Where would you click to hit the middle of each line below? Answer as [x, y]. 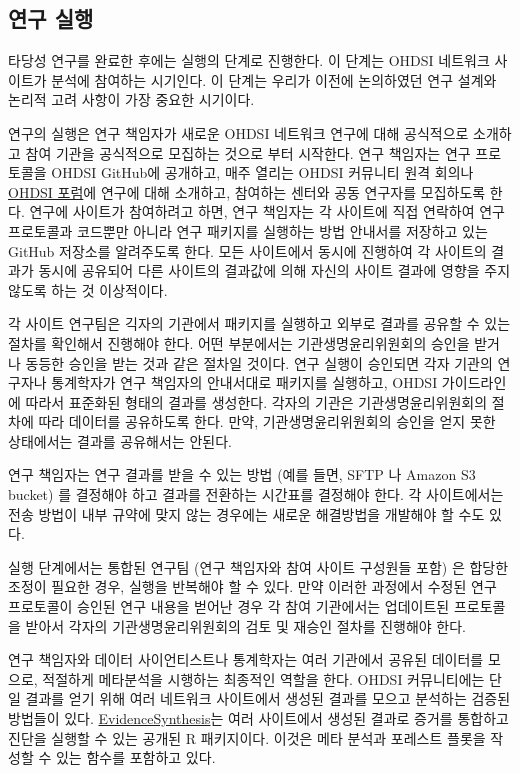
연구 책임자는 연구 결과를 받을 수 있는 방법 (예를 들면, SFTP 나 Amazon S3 [242, 474]
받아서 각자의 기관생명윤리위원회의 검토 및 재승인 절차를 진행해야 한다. [246, 625]
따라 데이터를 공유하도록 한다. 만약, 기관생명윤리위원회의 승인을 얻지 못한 [267, 421]
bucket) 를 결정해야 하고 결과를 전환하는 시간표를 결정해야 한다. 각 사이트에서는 [256, 494]
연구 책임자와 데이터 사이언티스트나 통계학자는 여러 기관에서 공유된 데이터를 [246, 659]
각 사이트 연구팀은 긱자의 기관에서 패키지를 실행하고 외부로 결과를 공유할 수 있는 [259, 323]
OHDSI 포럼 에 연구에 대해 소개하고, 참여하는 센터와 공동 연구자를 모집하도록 [247, 191]
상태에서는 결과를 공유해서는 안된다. [120, 440]
